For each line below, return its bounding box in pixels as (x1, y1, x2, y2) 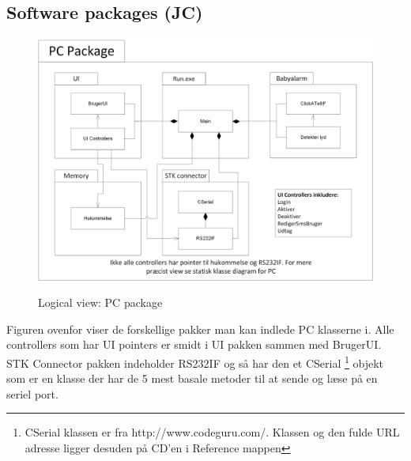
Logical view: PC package (38, 294, 163, 311)
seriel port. (6, 385, 58, 402)
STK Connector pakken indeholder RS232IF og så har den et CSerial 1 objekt (6, 352, 384, 371)
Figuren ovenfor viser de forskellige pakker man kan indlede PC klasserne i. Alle (6, 320, 394, 337)
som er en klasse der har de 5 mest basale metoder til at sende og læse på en (6, 370, 378, 387)
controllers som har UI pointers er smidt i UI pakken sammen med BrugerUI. (6, 336, 382, 353)
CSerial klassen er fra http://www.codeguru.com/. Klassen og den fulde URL (25, 424, 400, 440)
